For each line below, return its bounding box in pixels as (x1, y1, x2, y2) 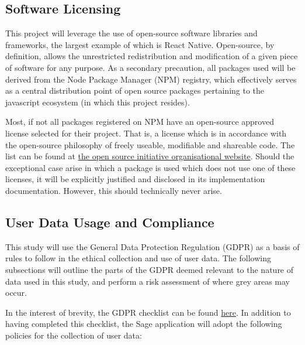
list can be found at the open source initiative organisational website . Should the (5, 150, 294, 162)
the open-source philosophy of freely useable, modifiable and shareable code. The (5, 138, 295, 151)
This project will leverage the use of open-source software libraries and (5, 27, 258, 39)
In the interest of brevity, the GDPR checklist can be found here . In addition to (5, 306, 291, 318)
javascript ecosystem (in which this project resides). (5, 95, 190, 108)
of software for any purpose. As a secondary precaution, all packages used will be (5, 61, 296, 73)
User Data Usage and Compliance (5, 213, 214, 231)
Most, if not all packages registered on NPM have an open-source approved (5, 115, 274, 128)
